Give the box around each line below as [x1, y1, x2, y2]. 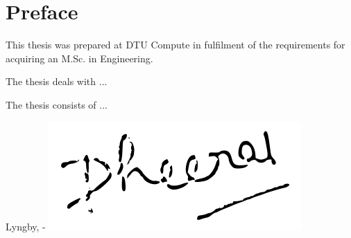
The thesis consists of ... [6, 97, 108, 111]
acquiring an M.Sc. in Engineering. [6, 51, 153, 65]
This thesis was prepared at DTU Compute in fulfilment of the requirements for [6, 37, 345, 52]
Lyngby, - [6, 219, 46, 233]
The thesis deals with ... [6, 74, 108, 89]
